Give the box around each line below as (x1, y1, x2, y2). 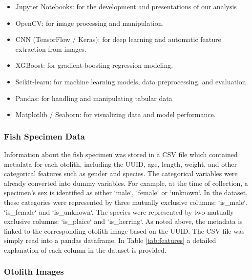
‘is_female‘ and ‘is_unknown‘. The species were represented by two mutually (4, 206, 234, 217)
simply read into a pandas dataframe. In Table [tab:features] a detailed (4, 235, 216, 245)
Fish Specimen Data (4, 130, 85, 142)
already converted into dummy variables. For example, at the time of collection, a (4, 178, 248, 188)
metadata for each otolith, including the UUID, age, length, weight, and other (4, 159, 237, 169)
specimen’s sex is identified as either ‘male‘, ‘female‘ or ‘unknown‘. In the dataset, (4, 187, 248, 198)
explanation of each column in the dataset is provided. (4, 244, 167, 255)
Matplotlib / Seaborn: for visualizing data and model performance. (15, 109, 216, 120)
